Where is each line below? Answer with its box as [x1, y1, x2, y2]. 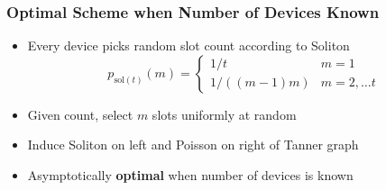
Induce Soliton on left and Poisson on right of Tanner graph [27, 135, 359, 154]
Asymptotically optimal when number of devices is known [27, 166, 354, 184]
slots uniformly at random [152, 104, 297, 123]
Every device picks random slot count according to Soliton [27, 36, 350, 55]
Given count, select [27, 104, 133, 123]
